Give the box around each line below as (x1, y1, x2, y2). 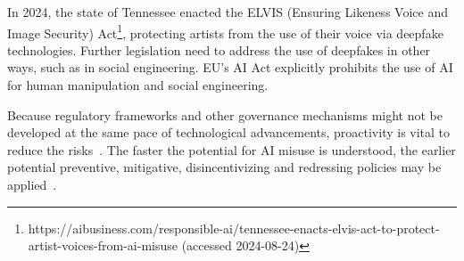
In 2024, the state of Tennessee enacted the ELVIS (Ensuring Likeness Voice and (7, 3, 448, 20)
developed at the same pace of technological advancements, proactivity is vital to (7, 123, 451, 142)
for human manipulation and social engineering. (7, 76, 269, 94)
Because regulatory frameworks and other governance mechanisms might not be (7, 105, 443, 124)
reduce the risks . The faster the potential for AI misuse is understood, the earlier (7, 140, 456, 159)
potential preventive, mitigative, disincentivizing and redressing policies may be (7, 158, 442, 176)
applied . (7, 175, 57, 193)
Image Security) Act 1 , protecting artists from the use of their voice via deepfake (7, 20, 443, 42)
